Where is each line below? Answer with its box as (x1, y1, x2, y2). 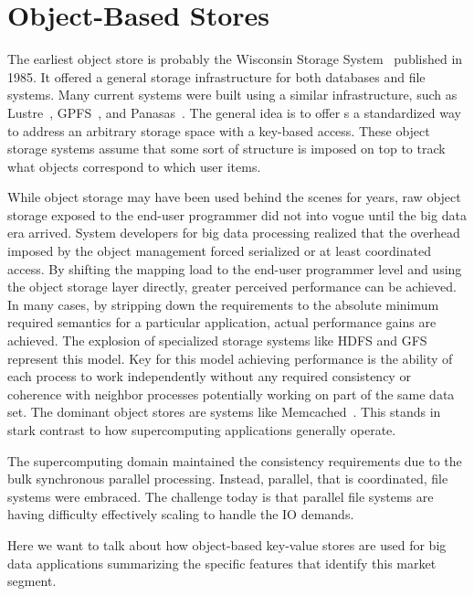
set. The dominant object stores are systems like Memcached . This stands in (7, 402, 441, 421)
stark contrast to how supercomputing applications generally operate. (7, 420, 396, 439)
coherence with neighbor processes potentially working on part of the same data (7, 384, 455, 403)
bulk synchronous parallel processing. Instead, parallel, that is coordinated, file (7, 469, 448, 488)
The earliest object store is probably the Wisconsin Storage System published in (7, 49, 463, 69)
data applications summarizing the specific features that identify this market (7, 553, 437, 572)
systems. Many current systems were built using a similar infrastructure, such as (7, 85, 458, 104)
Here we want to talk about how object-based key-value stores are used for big (7, 535, 447, 554)
